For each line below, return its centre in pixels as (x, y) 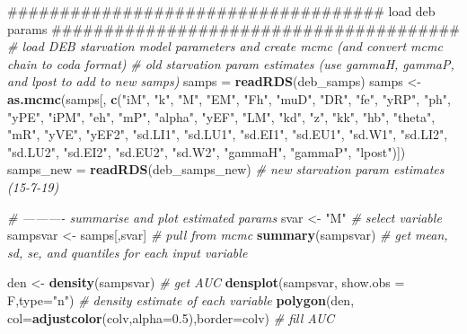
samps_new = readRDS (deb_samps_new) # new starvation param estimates (226, 169)
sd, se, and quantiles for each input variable (128, 252)
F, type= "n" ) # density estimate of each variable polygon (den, (181, 299)
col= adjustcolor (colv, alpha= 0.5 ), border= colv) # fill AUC (171, 317)
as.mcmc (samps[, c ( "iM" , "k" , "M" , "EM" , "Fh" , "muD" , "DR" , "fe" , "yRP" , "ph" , (229, 98)
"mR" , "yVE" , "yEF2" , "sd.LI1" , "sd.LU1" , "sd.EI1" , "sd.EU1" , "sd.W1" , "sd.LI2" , (228, 134)
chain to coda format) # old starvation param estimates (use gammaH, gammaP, (231, 63)
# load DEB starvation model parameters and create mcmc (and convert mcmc (225, 46)
